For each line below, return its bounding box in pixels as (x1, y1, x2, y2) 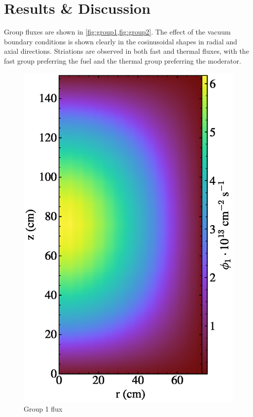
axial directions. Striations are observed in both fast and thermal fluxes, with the (4, 46, 249, 56)
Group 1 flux (24, 404, 63, 414)
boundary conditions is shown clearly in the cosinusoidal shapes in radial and (4, 36, 237, 46)
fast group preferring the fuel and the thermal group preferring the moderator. (4, 55, 241, 66)
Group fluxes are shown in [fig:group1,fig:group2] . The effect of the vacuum (4, 27, 231, 37)
